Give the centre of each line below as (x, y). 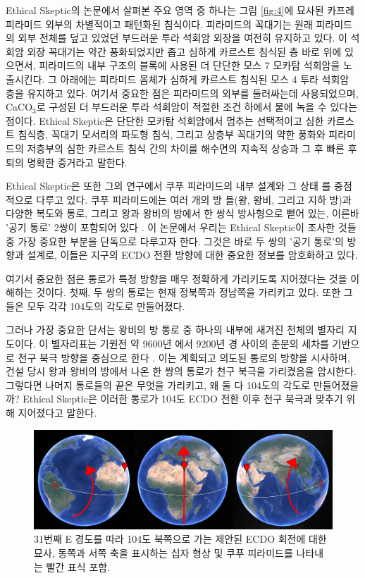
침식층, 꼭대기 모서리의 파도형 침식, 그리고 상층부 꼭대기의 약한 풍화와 (172, 134)
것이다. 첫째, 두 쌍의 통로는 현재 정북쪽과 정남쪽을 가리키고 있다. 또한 (188, 292)
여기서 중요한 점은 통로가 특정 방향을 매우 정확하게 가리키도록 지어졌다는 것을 (177, 278)
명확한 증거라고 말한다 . (77, 162)
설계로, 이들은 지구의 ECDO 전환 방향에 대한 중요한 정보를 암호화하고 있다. (192, 255)
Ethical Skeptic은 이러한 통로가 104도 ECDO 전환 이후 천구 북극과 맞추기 (183, 399)
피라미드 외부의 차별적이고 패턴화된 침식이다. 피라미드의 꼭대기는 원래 (159, 24)
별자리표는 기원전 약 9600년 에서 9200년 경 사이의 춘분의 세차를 (190, 344)
